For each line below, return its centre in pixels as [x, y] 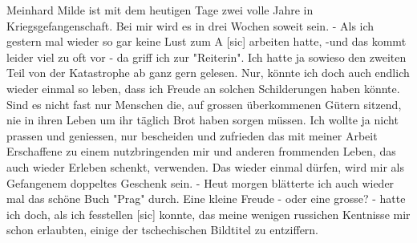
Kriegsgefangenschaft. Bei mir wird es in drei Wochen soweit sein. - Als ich [190, 25]
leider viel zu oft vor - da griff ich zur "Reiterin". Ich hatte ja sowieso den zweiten [206, 57]
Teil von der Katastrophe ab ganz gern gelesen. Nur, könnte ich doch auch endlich [208, 73]
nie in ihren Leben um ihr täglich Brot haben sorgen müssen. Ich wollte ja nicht [202, 120]
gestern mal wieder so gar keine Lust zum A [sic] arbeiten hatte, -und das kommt [206, 41]
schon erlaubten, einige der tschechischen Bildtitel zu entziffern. [163, 230]
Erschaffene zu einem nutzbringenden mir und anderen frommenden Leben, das [201, 151]
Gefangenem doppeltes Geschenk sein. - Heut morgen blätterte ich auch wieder [200, 182]
